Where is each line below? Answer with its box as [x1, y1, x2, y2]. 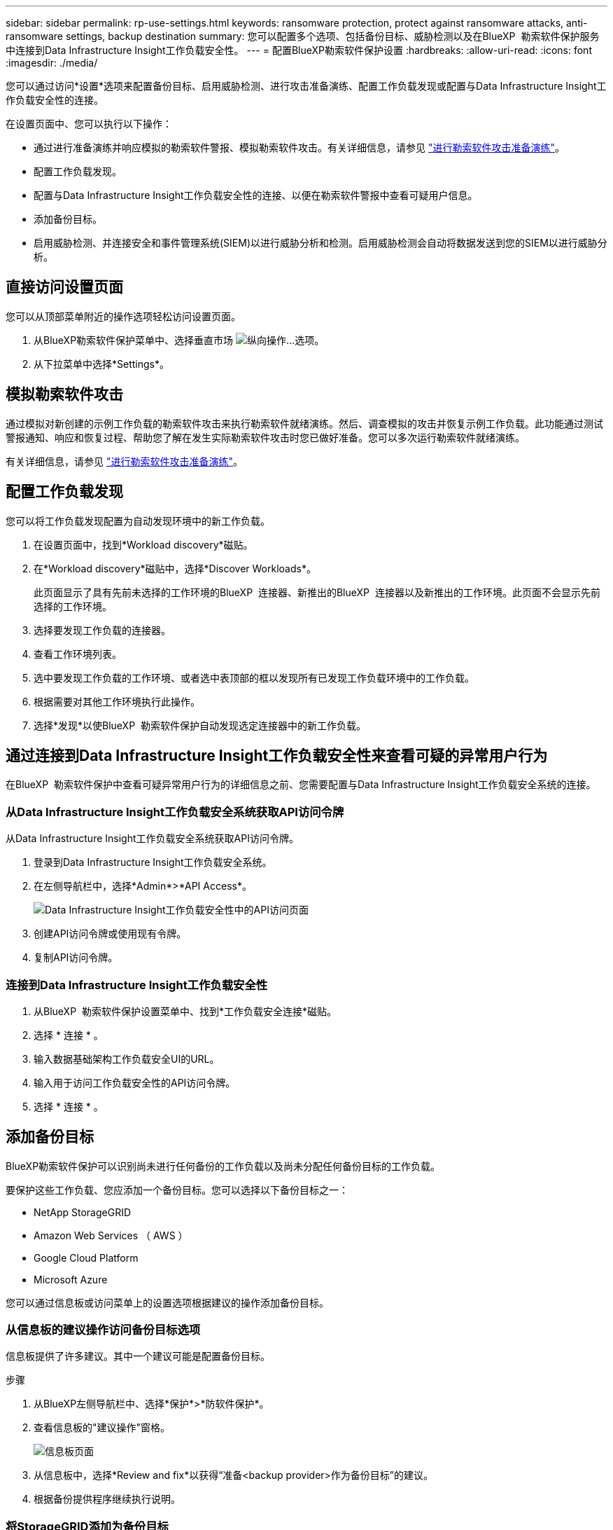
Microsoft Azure [34, 1273, 108, 1286]
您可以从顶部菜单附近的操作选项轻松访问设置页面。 [6, 310, 241, 322]
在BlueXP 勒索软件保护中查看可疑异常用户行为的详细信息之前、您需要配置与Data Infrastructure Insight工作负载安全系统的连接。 [6, 778, 596, 791]
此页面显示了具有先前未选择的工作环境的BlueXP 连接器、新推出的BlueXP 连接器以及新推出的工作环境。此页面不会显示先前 [34, 586, 600, 598]
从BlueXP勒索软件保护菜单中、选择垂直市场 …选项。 [34, 333, 325, 346]
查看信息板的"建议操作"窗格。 [34, 1421, 171, 1434]
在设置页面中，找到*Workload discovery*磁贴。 [34, 538, 253, 551]
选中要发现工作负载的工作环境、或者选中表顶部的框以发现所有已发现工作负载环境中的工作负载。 [34, 671, 474, 684]
